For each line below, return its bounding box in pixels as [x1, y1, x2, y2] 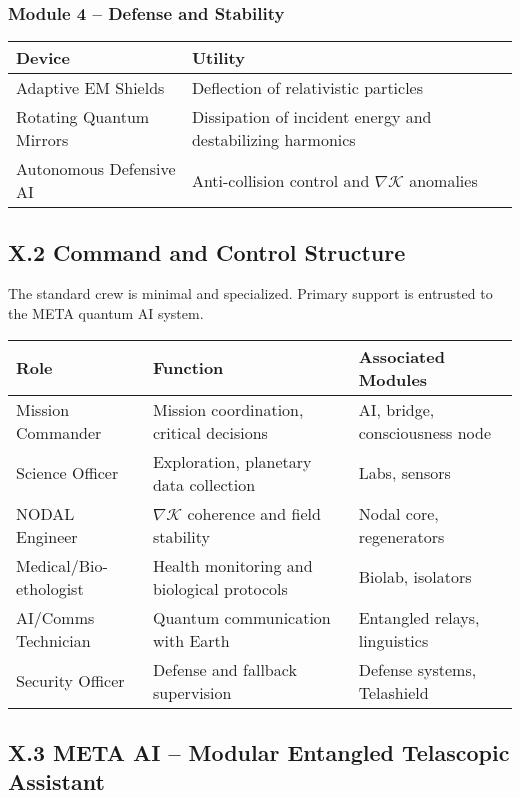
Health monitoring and [152, 553, 313, 577]
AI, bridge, [358, 397, 435, 421]
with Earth [152, 628, 230, 652]
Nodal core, [358, 501, 439, 525]
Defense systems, [358, 657, 477, 681]
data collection [152, 472, 256, 496]
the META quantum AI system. [8, 303, 204, 324]
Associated [358, 344, 445, 368]
